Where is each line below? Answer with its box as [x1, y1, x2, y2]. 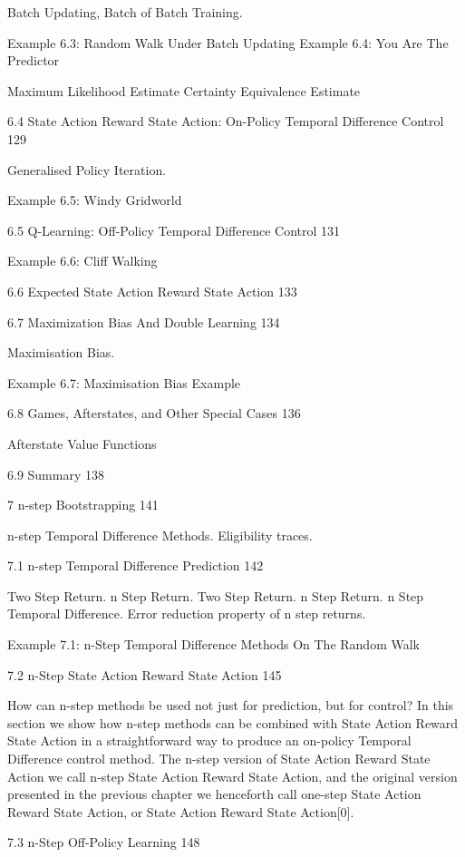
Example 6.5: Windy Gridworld [7, 190, 182, 209]
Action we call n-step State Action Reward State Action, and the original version [7, 766, 458, 785]
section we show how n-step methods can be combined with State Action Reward [7, 713, 459, 732]
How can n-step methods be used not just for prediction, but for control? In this [7, 696, 454, 715]
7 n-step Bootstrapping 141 [7, 495, 159, 514]
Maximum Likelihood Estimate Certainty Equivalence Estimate [7, 81, 361, 100]
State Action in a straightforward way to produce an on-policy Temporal [7, 731, 412, 750]
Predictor [7, 51, 60, 70]
